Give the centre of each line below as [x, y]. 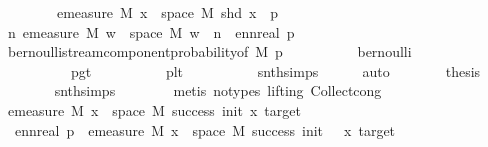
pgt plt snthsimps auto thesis [275, 70]
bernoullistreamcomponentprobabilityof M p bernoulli [209, 51]
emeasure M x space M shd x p [167, 12]
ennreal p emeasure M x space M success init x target [205, 129]
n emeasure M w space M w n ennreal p [151, 31]
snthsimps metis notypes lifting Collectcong [218, 90]
